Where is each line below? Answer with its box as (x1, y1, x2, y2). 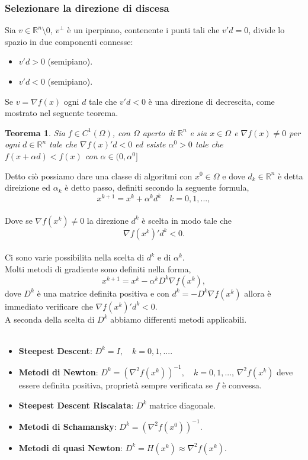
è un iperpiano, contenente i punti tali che (67, 24, 220, 36)
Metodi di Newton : (18, 365, 98, 378)
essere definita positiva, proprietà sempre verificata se (18, 378, 213, 391)
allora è (244, 287, 271, 299)
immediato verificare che (5, 300, 94, 312)
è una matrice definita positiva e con (37, 287, 169, 299)
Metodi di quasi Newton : (18, 441, 123, 453)
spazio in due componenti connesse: (5, 35, 133, 47)
